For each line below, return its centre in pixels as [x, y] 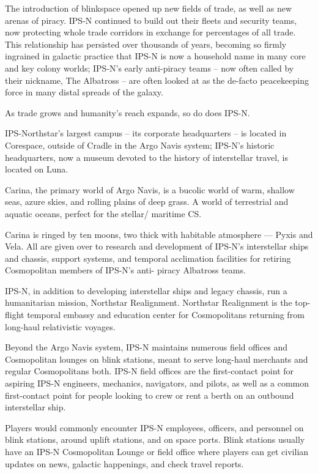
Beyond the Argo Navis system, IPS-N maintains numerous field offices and [146, 347]
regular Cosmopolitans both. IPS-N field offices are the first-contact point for [150, 371]
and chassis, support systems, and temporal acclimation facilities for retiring [148, 258]
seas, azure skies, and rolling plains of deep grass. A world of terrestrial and [147, 202]
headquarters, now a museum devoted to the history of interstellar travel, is [146, 157]
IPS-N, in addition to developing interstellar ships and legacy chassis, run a [146, 290]
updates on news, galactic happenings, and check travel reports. [124, 463]
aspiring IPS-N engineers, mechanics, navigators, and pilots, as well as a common [157, 383]
